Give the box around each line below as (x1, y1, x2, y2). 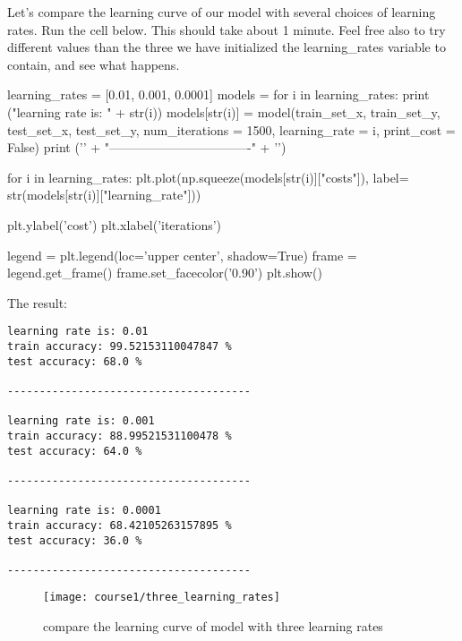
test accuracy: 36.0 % (7, 534, 142, 547)
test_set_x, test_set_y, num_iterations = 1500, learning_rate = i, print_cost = (7, 120, 456, 139)
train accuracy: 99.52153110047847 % (7, 339, 232, 353)
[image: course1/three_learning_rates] (43, 591, 280, 604)
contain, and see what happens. (7, 55, 180, 73)
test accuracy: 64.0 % (7, 444, 142, 457)
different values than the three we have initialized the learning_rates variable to (7, 38, 446, 56)
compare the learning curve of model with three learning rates (43, 617, 383, 636)
